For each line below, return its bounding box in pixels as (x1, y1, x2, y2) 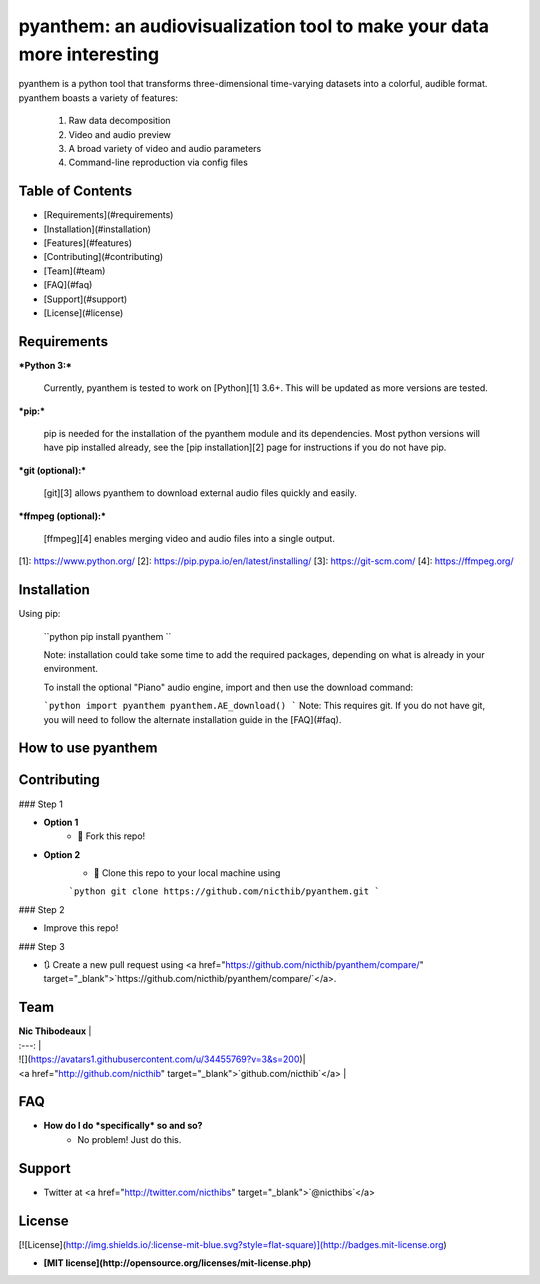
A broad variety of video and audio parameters (68, 142, 262, 154)
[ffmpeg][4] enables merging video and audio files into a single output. (43, 532, 335, 544)
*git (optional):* (18, 464, 87, 476)
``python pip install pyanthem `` (43, 630, 172, 642)
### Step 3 (18, 940, 65, 952)
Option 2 (43, 848, 80, 860)
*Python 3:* (18, 359, 72, 371)
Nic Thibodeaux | (18, 1025, 92, 1037)
